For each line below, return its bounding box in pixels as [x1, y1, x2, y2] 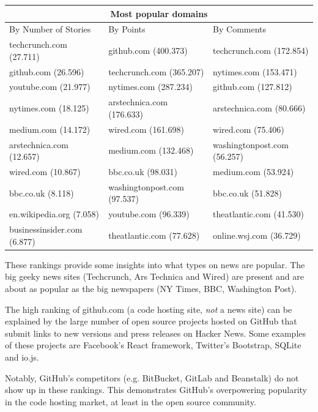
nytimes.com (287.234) [108, 80, 193, 93]
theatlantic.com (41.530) [213, 208, 305, 220]
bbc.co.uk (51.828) [213, 186, 282, 199]
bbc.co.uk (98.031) [108, 165, 177, 178]
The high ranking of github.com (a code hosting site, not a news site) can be [5, 302, 292, 315]
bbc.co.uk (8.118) [9, 186, 74, 199]
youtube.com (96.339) [108, 208, 190, 220]
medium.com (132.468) [108, 144, 194, 157]
